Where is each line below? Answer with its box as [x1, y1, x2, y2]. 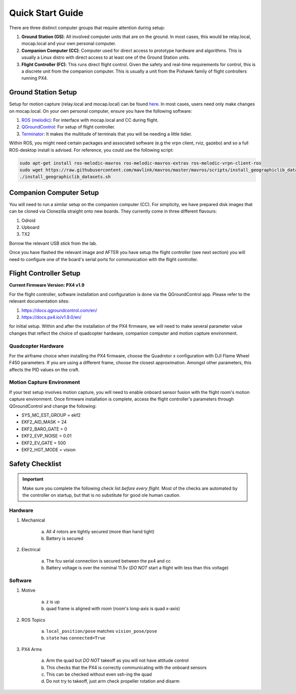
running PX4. [21, 75, 48, 81]
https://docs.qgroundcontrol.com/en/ [21, 307, 97, 313]
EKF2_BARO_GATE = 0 [21, 426, 68, 432]
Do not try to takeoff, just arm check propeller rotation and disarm [46, 678, 180, 684]
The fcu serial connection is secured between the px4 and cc [46, 558, 171, 564]
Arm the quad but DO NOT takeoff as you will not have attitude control [46, 657, 189, 663]
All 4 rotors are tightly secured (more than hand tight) [46, 528, 155, 534]
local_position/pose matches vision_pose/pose [46, 628, 157, 634]
